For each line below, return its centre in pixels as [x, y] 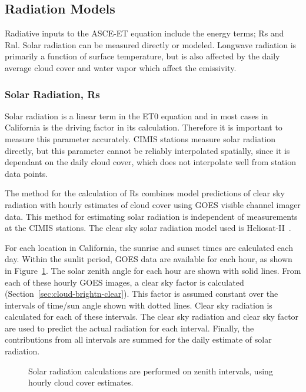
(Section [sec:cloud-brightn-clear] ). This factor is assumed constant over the [142, 294]
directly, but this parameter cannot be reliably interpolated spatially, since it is [147, 150]
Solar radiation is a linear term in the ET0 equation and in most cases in [137, 115]
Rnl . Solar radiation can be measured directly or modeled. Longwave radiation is [151, 44]
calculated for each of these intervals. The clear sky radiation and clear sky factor [152, 316]
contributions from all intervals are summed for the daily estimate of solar [138, 339]
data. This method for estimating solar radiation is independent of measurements [151, 216]
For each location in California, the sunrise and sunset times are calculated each [149, 247]
